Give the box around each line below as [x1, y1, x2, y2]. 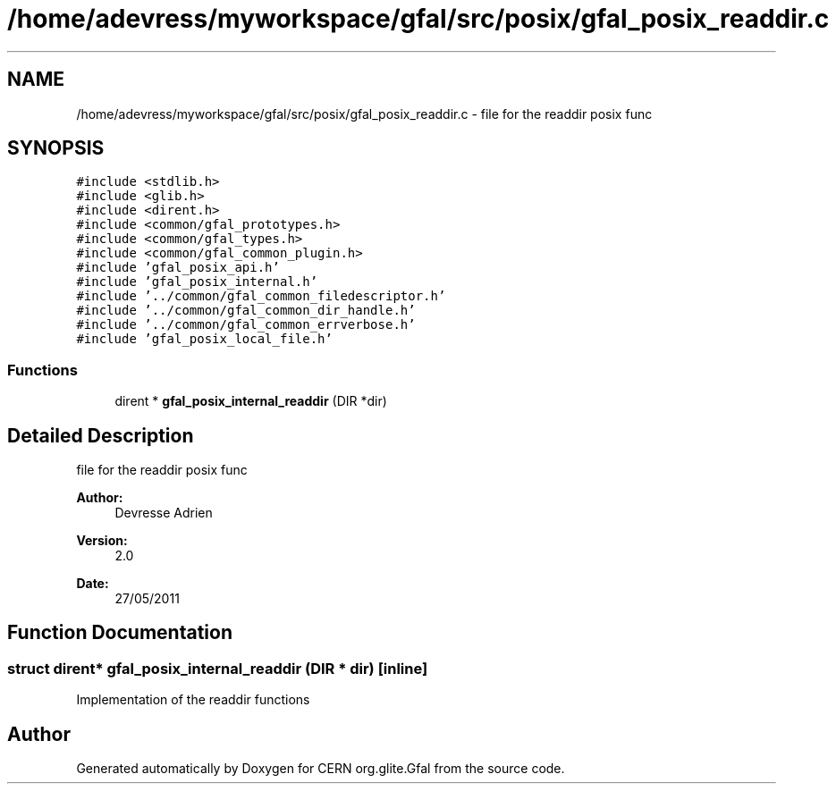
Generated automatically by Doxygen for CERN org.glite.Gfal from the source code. [76, 761, 565, 777]
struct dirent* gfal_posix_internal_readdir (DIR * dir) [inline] [7, 659, 428, 677]
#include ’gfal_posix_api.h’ [76, 260, 280, 275]
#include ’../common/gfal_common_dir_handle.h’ [76, 303, 416, 318]
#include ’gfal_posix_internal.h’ [76, 274, 318, 290]
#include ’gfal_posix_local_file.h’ [76, 332, 333, 347]
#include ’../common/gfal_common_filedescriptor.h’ [76, 289, 446, 304]
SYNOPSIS [7, 137, 105, 160]
